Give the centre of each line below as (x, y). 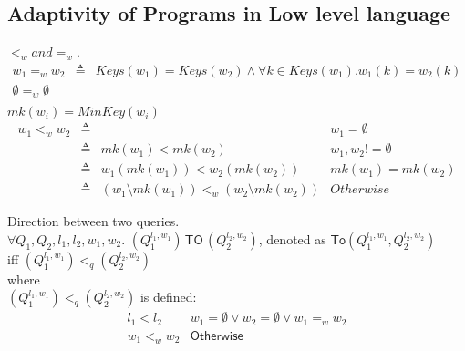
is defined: (168, 297)
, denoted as (292, 238)
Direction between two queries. (93, 221)
